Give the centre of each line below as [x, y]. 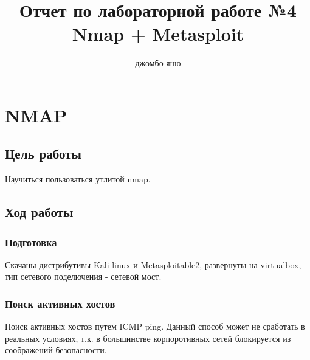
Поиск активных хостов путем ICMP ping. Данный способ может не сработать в [155, 326]
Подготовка [31, 242]
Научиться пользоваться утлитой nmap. [78, 179]
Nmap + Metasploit [158, 34]
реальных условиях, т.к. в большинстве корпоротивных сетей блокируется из [148, 338]
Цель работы [43, 154]
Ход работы [39, 212]
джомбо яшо [158, 63]
